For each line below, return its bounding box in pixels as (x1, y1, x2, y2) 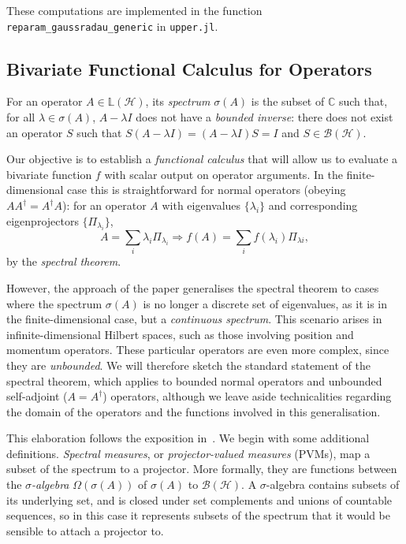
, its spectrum (145, 93, 210, 110)
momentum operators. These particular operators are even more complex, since (6, 341, 389, 358)
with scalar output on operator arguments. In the (104, 166, 343, 182)
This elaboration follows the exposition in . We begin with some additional (6, 430, 370, 446)
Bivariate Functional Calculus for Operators (6, 56, 372, 80)
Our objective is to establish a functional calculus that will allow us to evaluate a (6, 151, 398, 167)
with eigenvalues (162, 197, 241, 214)
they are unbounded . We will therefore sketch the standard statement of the (6, 356, 371, 373)
